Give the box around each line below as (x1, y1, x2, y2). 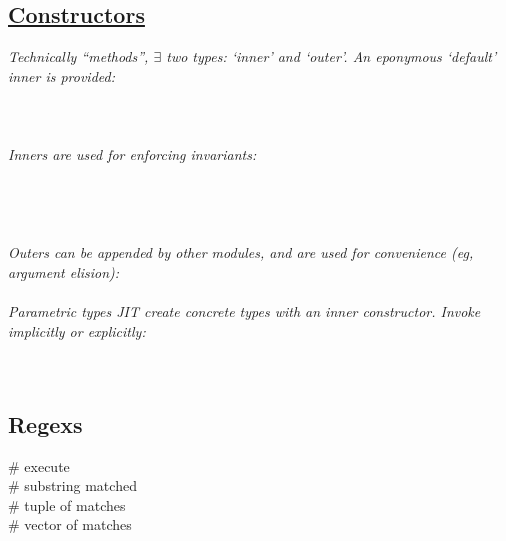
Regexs (8, 408, 83, 439)
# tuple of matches (8, 494, 126, 515)
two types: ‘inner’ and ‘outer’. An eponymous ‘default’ (166, 46, 497, 67)
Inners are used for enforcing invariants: (8, 144, 257, 165)
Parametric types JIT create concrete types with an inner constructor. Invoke (8, 300, 481, 321)
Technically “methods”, (8, 46, 149, 67)
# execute (8, 455, 70, 476)
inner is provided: (8, 65, 116, 86)
